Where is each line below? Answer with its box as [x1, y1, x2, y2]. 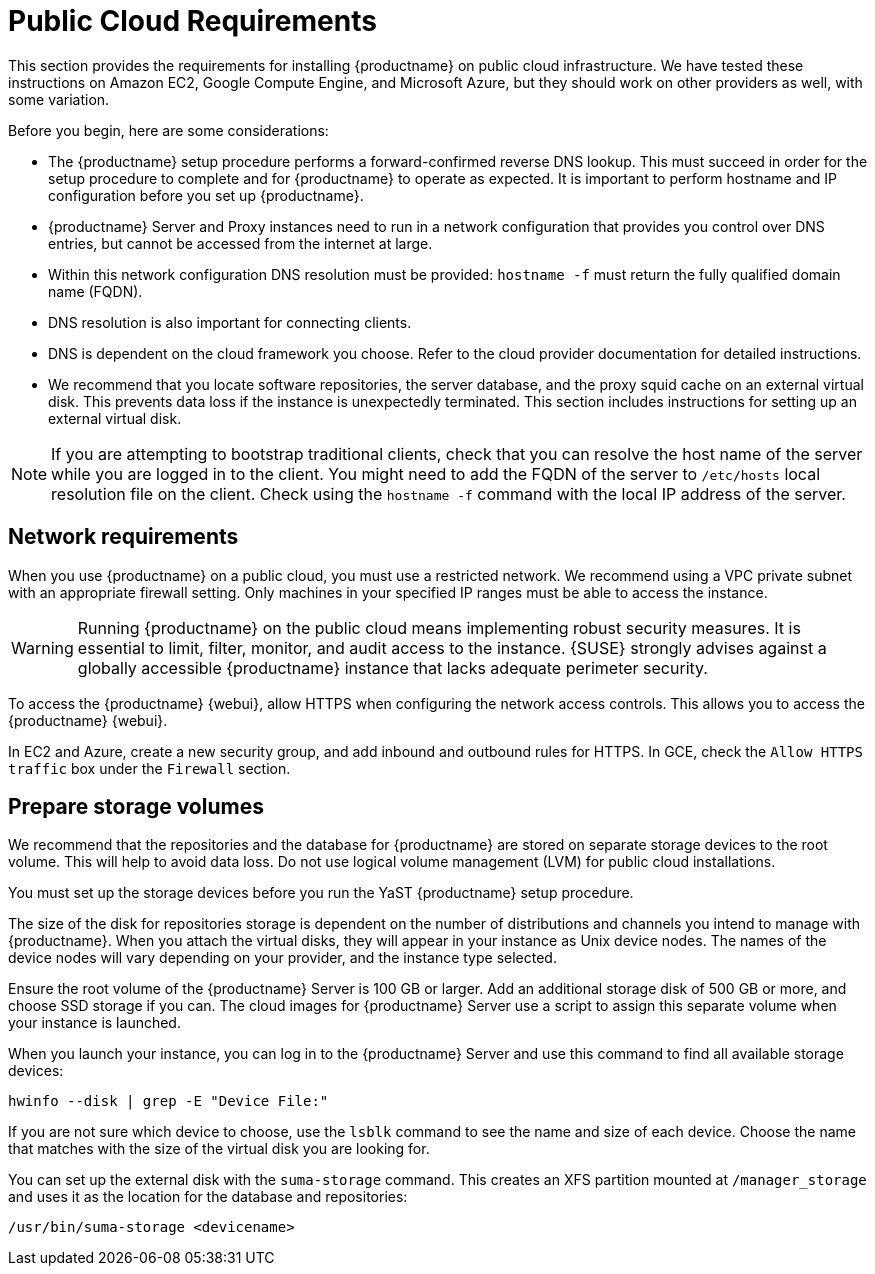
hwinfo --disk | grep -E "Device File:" [8, 1093, 329, 1110]
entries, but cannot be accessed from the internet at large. [48, 234, 433, 252]
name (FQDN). [48, 282, 143, 300]
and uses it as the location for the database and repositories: [8, 1188, 408, 1206]
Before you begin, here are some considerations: [8, 121, 329, 139]
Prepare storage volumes [8, 794, 264, 820]
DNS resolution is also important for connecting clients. [48, 313, 412, 331]
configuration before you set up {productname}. [48, 186, 364, 204]
